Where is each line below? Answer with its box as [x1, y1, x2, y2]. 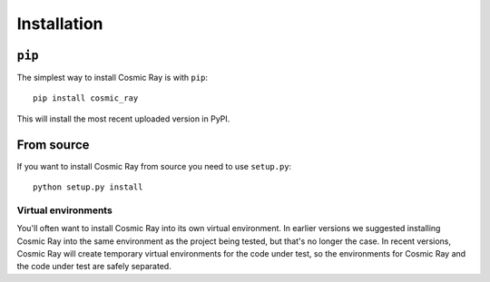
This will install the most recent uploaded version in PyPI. [16, 113, 230, 124]
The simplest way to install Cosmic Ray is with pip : [16, 73, 209, 83]
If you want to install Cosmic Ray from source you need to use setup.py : [16, 160, 292, 171]
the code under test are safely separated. [16, 261, 171, 272]
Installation [16, 14, 103, 34]
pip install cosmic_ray [33, 93, 139, 103]
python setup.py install [33, 182, 143, 192]
